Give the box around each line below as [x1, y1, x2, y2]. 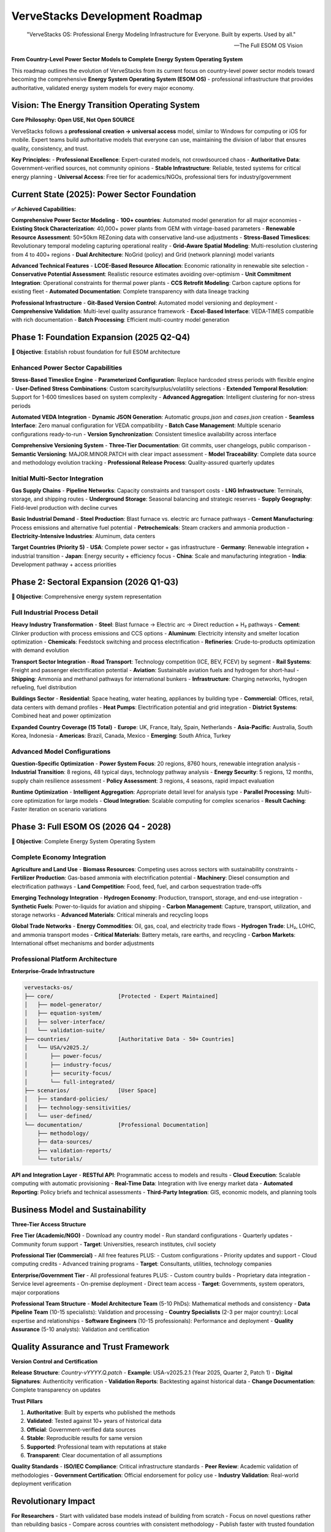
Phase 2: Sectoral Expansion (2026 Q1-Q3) [11, 577, 179, 587]
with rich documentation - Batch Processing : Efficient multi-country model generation [11, 316, 230, 324]
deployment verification [11, 1480, 72, 1487]
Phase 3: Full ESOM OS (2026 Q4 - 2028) [11, 821, 172, 832]
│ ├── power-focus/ [24, 1053, 102, 1060]
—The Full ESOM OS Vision [234, 42, 303, 49]
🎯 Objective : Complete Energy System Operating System [11, 837, 156, 845]
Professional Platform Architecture [11, 955, 118, 963]
